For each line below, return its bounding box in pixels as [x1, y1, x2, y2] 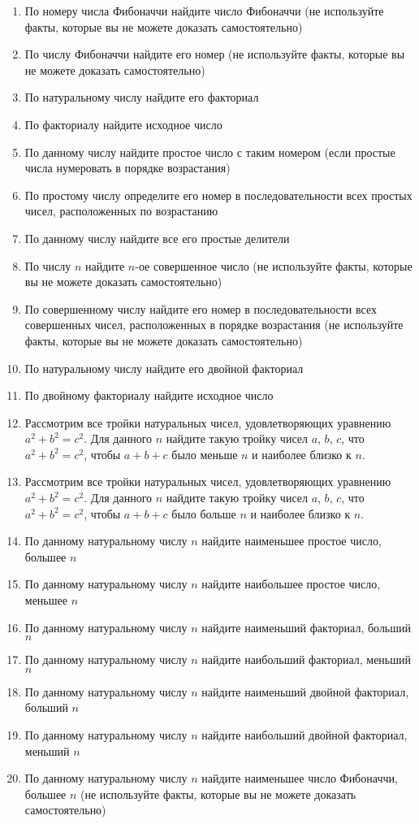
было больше [171, 505, 236, 522]
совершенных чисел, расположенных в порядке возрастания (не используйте [24, 316, 404, 333]
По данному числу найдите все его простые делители [24, 229, 290, 246]
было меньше [171, 445, 238, 462]
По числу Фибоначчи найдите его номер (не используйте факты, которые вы [24, 46, 405, 63]
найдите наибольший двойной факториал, [201, 726, 408, 743]
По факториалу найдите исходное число [24, 115, 222, 132]
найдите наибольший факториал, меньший [201, 651, 412, 668]
